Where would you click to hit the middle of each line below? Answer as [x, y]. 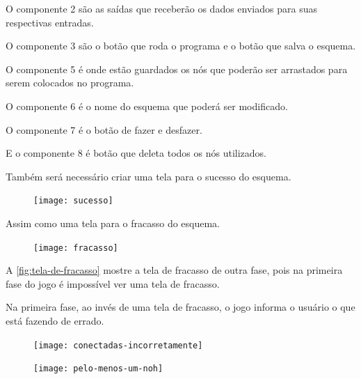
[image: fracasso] [76, 248]
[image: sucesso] [73, 201]
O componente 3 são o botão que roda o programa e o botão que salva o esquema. [181, 46]
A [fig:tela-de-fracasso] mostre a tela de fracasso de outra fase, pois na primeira [174, 270]
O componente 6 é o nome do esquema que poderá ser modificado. [147, 106]
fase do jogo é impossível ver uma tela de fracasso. [113, 283]
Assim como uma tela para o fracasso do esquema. [113, 223]
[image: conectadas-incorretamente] [118, 345]
